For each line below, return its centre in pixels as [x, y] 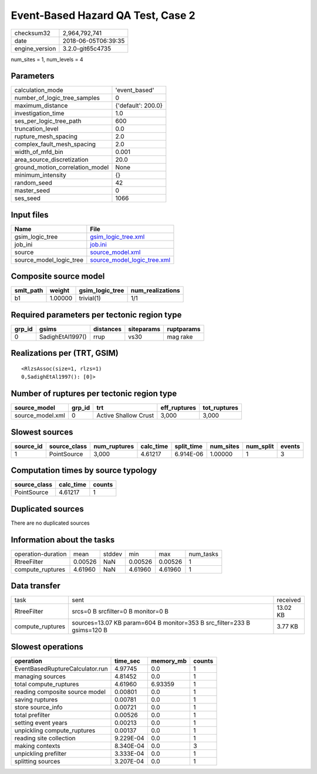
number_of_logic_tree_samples [57, 98]
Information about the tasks [63, 540]
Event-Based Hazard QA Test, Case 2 [103, 15]
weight [60, 291]
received [289, 600]
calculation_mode [39, 90]
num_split [260, 446]
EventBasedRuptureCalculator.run [61, 669]
